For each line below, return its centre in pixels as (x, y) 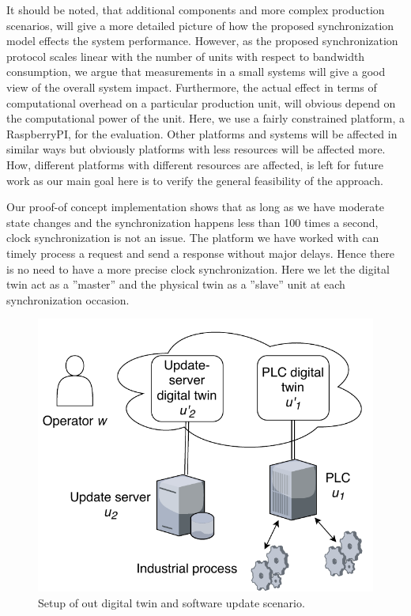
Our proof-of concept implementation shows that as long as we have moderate (195, 207)
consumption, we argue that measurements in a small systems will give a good (196, 72)
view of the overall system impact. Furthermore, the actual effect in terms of (192, 87)
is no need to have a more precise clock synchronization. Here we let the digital (198, 268)
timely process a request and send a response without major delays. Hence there (201, 253)
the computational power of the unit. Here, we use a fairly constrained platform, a (205, 118)
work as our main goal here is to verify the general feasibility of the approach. (195, 180)
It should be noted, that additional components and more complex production (196, 9)
